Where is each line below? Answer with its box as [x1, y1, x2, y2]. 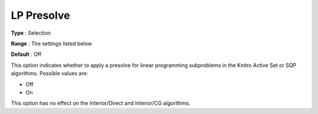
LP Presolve [11, 9, 70, 22]
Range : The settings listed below [11, 40, 92, 47]
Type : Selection [11, 29, 51, 36]
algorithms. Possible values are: [11, 70, 88, 77]
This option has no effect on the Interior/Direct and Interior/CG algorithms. [11, 100, 191, 107]
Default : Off [11, 51, 42, 58]
